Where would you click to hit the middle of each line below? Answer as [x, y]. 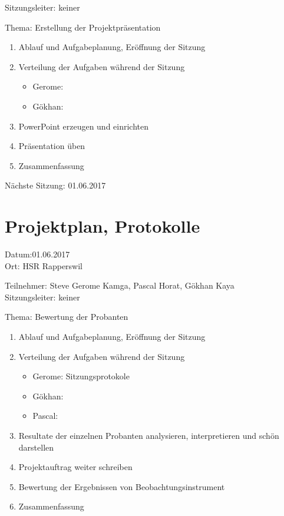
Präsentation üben [52, 146]
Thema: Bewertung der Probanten [67, 317]
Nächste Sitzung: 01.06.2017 [55, 185]
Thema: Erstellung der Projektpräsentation [83, 27]
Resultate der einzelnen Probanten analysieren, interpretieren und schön [149, 435]
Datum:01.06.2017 [37, 254]
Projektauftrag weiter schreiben [75, 467]
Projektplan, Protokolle [103, 226]
